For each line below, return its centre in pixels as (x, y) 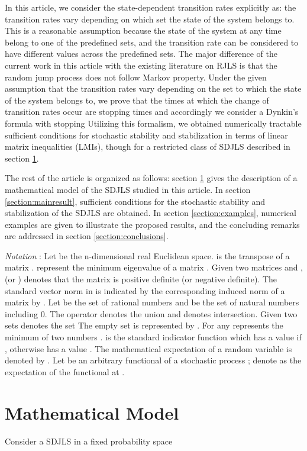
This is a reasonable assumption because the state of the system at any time (143, 30)
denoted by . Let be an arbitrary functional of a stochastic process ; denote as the (153, 360)
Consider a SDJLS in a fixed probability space (89, 441)
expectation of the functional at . (65, 371)
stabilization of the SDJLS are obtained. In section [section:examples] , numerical (151, 213)
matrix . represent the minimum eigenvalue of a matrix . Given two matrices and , (154, 267)
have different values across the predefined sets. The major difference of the (141, 54)
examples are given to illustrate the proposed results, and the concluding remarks (152, 224)
